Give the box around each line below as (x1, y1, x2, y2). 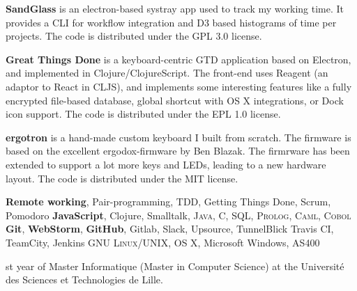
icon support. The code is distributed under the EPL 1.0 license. (6, 107, 281, 121)
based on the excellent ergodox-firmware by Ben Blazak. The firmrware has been (6, 143, 350, 158)
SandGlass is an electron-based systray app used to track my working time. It (6, 1, 344, 15)
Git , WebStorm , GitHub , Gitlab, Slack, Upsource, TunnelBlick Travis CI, (6, 221, 334, 236)
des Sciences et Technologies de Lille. (6, 272, 163, 287)
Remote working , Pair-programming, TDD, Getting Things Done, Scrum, (6, 194, 331, 209)
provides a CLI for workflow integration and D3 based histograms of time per (6, 15, 337, 29)
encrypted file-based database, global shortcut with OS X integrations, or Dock (6, 93, 344, 107)
